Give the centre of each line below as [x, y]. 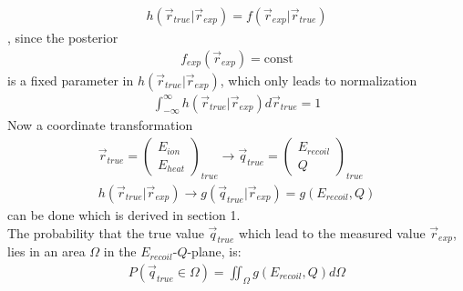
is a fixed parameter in [71, 80]
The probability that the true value [106, 232]
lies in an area [46, 251]
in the [120, 251]
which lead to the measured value [332, 232]
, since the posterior [63, 38]
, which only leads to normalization [319, 80]
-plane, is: [214, 251]
